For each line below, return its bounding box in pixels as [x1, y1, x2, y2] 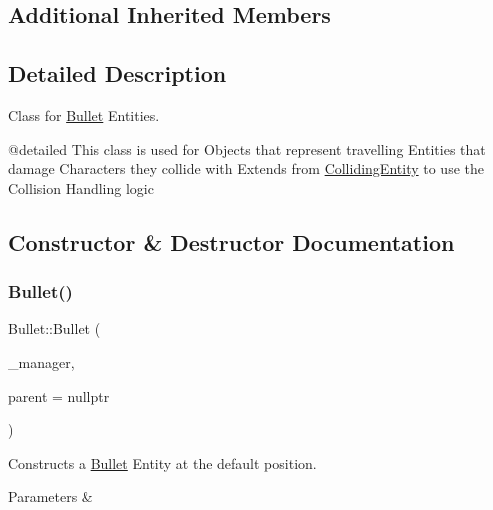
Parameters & [8, 486, 93, 507]
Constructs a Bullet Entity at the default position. [8, 452, 317, 473]
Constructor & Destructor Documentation [8, 226, 455, 257]
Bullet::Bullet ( [8, 318, 101, 339]
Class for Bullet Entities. [8, 104, 160, 125]
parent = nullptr [8, 385, 110, 406]
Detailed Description [8, 58, 227, 89]
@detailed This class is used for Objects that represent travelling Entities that [8, 138, 486, 159]
